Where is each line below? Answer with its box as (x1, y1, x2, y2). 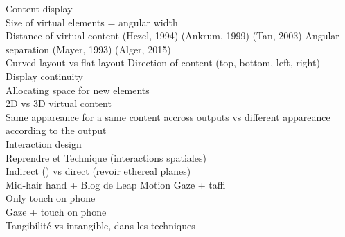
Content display (6, 1, 73, 15)
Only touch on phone (6, 191, 96, 205)
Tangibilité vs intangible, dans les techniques (6, 218, 195, 232)
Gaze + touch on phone (6, 204, 107, 218)
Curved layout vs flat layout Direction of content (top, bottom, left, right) (6, 55, 320, 70)
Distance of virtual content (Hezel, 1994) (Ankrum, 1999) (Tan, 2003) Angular (6, 28, 339, 43)
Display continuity (6, 68, 83, 83)
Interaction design (6, 136, 82, 151)
